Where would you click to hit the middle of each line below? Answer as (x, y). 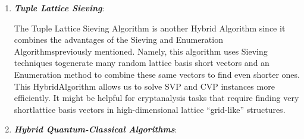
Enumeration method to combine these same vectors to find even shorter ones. (157, 74)
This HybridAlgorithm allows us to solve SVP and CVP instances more (144, 86)
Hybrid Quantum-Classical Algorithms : (95, 129)
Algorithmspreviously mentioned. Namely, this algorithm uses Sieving (141, 51)
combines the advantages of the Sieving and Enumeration (118, 40)
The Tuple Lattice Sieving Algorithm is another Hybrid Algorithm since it (150, 28)
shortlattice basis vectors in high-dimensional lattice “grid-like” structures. (150, 109)
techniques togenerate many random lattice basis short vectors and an (142, 63)
